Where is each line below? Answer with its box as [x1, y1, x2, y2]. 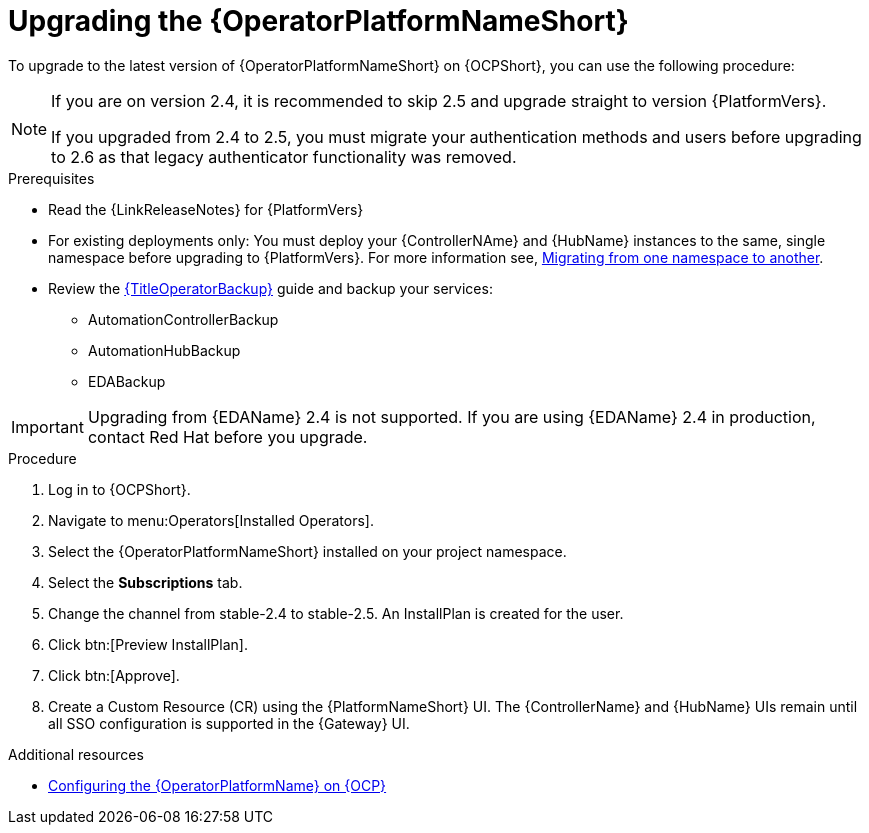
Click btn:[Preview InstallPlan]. [48, 635, 248, 653]
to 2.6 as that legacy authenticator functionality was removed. [51, 146, 517, 167]
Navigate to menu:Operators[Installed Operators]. [48, 511, 375, 529]
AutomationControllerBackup [88, 310, 279, 328]
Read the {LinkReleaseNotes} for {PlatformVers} [48, 200, 364, 218]
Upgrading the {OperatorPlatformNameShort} [8, 4, 629, 38]
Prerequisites [8, 169, 95, 187]
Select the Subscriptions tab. [48, 573, 243, 591]
